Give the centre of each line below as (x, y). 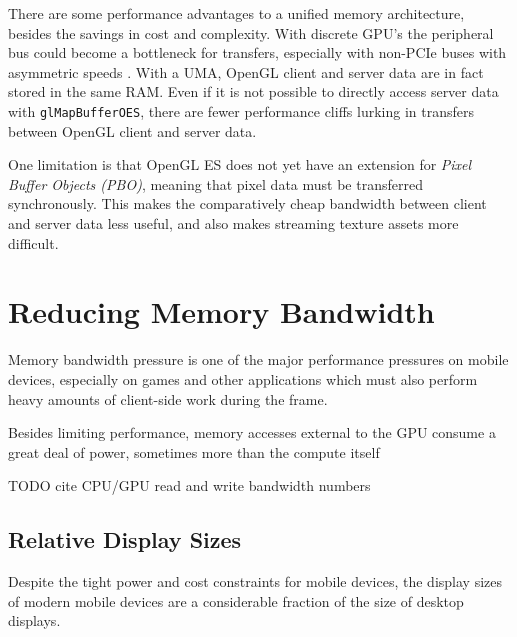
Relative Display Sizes (125, 539)
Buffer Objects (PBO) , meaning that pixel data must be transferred (215, 183)
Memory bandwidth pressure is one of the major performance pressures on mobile (258, 359)
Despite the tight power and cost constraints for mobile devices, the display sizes (255, 581)
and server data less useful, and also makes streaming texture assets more (233, 223)
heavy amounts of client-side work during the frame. (168, 398)
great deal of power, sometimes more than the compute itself (194, 451)
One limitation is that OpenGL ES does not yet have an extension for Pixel (240, 164)
